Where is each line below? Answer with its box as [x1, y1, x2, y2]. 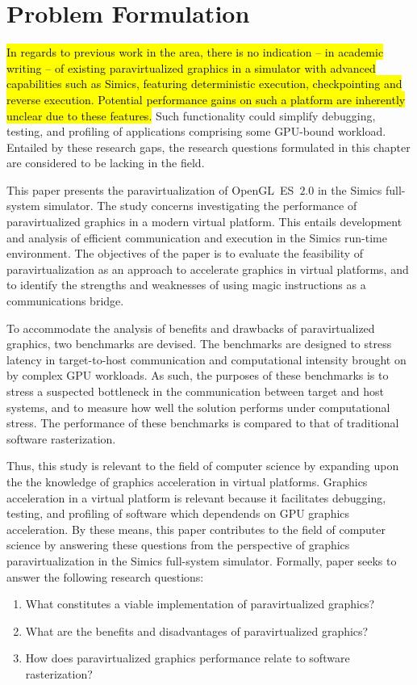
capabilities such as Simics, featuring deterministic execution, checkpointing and [6, 75, 402, 92]
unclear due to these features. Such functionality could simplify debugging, [6, 107, 376, 124]
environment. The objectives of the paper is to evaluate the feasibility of [6, 245, 364, 262]
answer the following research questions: [6, 568, 204, 585]
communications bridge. [6, 292, 124, 309]
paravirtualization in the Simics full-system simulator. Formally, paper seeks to [6, 552, 397, 569]
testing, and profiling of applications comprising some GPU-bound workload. [6, 123, 386, 140]
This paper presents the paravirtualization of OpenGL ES [6, 181, 294, 198]
